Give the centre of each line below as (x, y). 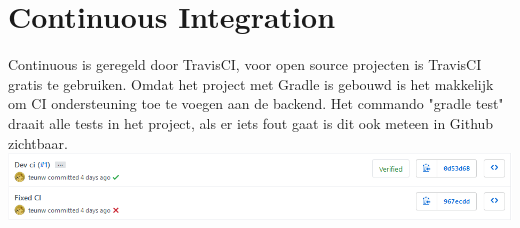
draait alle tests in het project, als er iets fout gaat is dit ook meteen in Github (251, 122)
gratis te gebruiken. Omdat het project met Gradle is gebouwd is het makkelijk (251, 83)
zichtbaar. (38, 142)
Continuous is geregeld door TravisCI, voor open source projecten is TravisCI (245, 64)
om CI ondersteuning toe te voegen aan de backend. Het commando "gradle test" (256, 103)
